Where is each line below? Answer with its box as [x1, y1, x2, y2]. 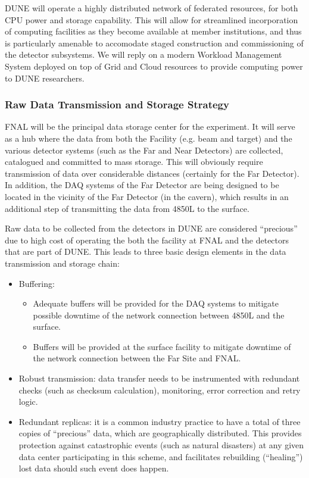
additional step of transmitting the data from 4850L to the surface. [5, 202, 249, 214]
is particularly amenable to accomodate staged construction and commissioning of [5, 36, 304, 49]
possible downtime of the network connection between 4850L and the [33, 308, 285, 321]
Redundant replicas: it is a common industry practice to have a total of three [18, 415, 301, 427]
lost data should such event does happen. [18, 462, 169, 474]
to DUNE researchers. [5, 71, 85, 84]
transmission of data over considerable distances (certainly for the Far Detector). [5, 167, 299, 179]
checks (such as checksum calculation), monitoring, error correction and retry [18, 383, 301, 396]
